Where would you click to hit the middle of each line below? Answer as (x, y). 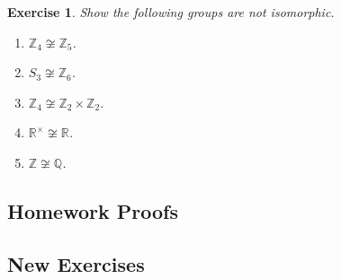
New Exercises (76, 263)
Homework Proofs (93, 210)
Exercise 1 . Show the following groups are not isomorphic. (171, 12)
